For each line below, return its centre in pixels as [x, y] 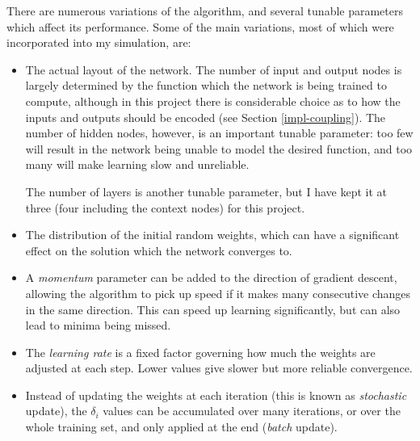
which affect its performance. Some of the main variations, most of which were [200, 26]
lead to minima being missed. [98, 325]
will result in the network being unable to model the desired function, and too [219, 148]
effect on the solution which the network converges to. [159, 250]
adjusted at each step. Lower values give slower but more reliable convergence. [219, 368]
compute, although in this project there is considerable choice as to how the [213, 101]
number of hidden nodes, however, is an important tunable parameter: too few [219, 133]
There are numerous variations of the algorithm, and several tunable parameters [205, 10]
